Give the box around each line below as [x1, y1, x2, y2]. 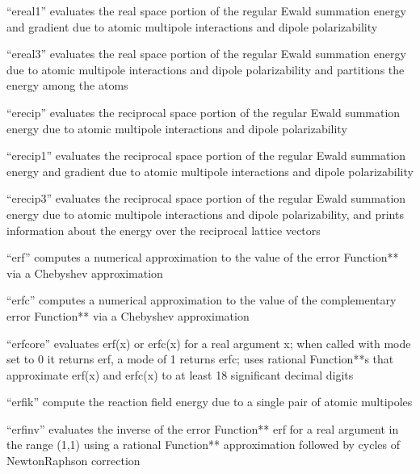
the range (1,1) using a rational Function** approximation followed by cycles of [6, 436, 401, 453]
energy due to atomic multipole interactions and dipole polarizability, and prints [6, 205, 404, 222]
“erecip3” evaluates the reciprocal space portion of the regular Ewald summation [6, 190, 406, 207]
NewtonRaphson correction [6, 452, 141, 469]
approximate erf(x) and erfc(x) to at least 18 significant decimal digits [6, 366, 354, 383]
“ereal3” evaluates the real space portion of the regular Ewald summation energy [6, 45, 406, 62]
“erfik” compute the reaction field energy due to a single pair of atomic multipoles [6, 393, 413, 410]
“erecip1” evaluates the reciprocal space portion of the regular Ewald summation [6, 147, 406, 164]
